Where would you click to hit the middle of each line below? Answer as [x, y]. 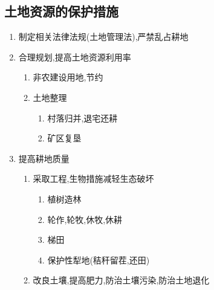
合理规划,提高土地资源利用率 [75, 56]
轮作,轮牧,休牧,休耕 [85, 219]
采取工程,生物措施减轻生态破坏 [93, 179]
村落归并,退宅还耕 [83, 118]
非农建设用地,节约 [68, 77]
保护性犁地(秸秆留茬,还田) [99, 259]
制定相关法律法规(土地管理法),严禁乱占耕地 [103, 37]
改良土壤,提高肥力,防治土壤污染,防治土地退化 [121, 280]
